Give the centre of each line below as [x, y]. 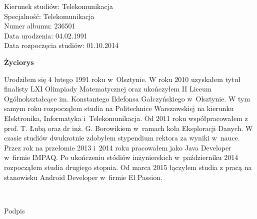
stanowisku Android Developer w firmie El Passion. [83, 177]
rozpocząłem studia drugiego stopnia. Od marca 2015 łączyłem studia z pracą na [128, 167]
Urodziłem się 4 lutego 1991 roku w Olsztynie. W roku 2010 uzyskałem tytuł [122, 79]
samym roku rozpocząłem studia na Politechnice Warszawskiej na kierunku [119, 108]
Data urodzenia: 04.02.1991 [46, 35]
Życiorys [19, 62]
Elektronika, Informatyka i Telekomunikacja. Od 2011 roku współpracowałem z [126, 118]
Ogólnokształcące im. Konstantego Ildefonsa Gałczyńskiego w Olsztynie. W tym [127, 98]
